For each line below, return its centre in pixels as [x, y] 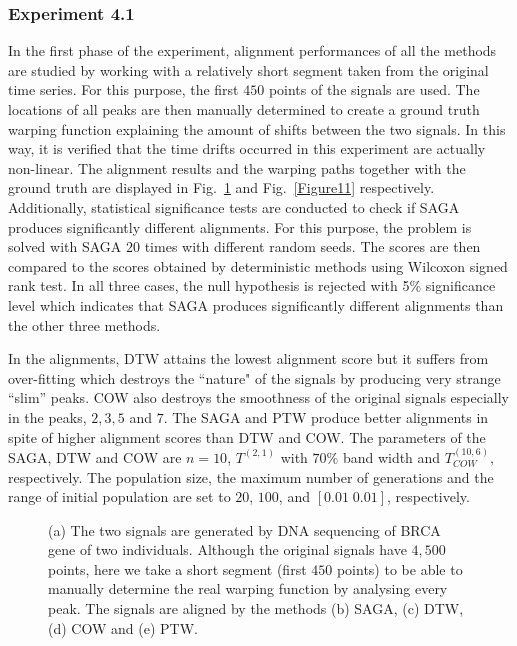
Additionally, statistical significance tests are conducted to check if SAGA [234, 206]
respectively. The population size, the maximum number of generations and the [251, 476]
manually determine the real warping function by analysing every [248, 588]
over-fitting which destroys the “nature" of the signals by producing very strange [254, 377]
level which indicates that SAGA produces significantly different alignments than [256, 304]
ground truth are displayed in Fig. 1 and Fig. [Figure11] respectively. [221, 187]
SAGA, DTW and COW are [95, 456]
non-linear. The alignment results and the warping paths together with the [237, 167]
